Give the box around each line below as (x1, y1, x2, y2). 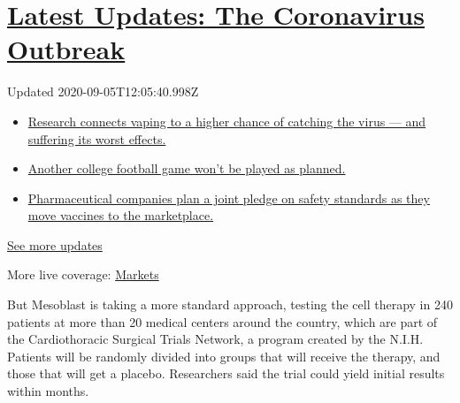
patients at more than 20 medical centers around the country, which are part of (7, 312, 438, 331)
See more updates (7, 235, 103, 254)
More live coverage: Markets (7, 265, 159, 284)
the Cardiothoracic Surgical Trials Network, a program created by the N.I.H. (7, 330, 424, 348)
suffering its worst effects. (27, 129, 166, 148)
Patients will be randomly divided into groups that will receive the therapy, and (7, 346, 441, 365)
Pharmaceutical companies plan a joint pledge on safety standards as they (27, 188, 430, 207)
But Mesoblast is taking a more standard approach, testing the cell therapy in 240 (7, 295, 453, 314)
